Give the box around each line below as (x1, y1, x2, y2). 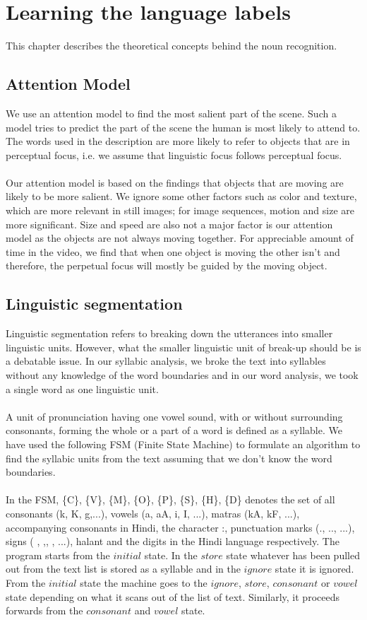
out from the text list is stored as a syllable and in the (6, 561, 241, 576)
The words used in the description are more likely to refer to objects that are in (6, 134, 350, 148)
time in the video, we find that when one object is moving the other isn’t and (6, 244, 340, 259)
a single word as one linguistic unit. (6, 381, 159, 396)
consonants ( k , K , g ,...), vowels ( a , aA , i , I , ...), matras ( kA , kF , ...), (6, 505, 300, 520)
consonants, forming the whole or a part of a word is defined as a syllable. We (6, 423, 342, 438)
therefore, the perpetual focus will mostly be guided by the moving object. (6, 258, 327, 273)
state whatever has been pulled (226, 547, 360, 562)
